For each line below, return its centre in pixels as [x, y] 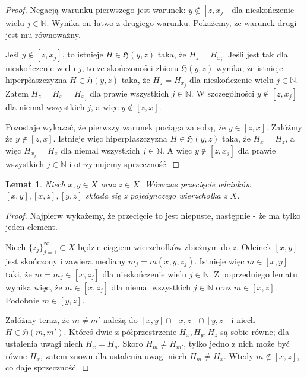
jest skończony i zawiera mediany [66, 261]
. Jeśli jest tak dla [255, 54]
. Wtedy [238, 355]
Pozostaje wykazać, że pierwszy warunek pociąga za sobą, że [116, 127]
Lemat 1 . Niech [35, 183]
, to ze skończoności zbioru [130, 68]
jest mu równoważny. [43, 34]
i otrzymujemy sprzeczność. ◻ [124, 163]
